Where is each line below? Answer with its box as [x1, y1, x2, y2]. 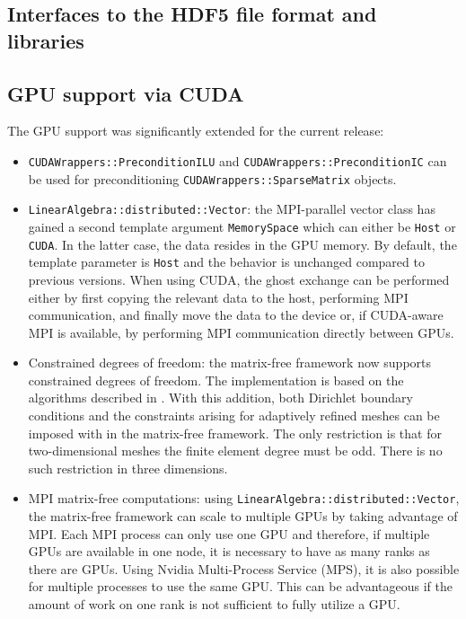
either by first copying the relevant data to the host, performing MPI [28, 287, 409, 306]
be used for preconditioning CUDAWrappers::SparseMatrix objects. [28, 169, 397, 188]
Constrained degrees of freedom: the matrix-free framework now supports [28, 353, 432, 372]
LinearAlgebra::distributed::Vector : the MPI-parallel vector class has [28, 199, 435, 218]
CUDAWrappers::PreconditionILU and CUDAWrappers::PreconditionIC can [28, 151, 447, 170]
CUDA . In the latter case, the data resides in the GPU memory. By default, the [28, 234, 457, 253]
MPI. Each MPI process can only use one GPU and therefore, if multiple [28, 524, 430, 543]
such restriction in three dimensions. [28, 458, 228, 477]
